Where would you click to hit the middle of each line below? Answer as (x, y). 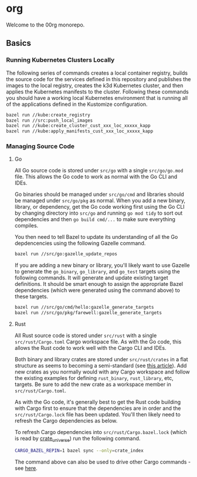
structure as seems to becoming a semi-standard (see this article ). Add (101, 366)
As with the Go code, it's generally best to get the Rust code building (98, 402)
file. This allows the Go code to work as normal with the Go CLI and (96, 177)
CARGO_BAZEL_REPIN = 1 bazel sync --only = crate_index (79, 451)
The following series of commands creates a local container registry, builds (97, 73)
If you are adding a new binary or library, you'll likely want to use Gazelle (102, 265)
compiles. (26, 226)
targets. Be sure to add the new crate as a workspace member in (93, 385)
